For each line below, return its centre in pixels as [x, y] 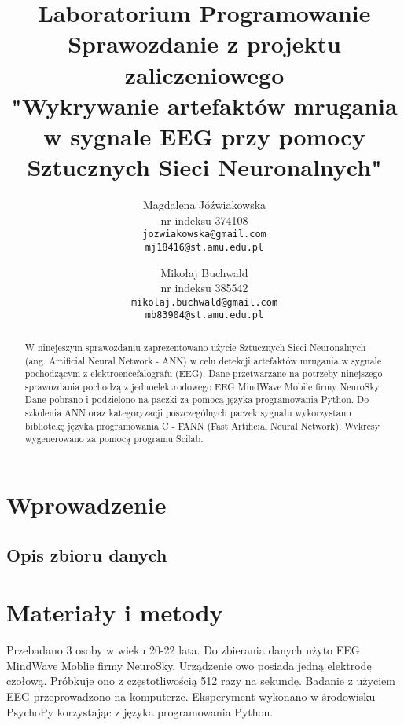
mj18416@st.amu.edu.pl [204, 247]
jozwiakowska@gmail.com [204, 234]
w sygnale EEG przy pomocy [204, 135]
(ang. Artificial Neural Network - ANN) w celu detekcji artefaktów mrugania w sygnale [203, 360]
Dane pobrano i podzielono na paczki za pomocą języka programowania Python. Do [197, 399]
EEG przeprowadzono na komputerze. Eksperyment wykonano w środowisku [191, 696]
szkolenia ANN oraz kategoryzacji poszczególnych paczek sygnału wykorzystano [188, 413]
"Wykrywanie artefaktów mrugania [204, 105]
